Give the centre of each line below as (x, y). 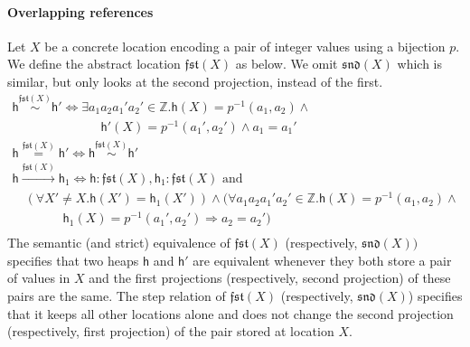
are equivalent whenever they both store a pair (322, 260)
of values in (39, 278)
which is (419, 64)
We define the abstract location (94, 64)
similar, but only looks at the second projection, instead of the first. (195, 81)
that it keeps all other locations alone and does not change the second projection (230, 313)
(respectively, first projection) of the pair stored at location (171, 331)
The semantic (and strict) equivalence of (119, 243)
